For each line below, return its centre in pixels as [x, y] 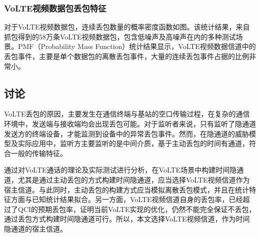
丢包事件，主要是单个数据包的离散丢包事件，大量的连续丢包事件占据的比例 [126, 56]
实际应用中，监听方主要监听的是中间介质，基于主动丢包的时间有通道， [133, 143]
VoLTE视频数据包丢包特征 [55, 8]
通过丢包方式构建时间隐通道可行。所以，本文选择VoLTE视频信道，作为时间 [127, 219]
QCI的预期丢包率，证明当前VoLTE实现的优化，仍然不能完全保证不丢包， [137, 209]
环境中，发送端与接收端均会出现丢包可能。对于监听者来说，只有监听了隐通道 [130, 123]
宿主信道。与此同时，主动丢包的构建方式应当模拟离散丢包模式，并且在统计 [126, 189]
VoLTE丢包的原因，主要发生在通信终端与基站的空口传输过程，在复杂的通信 [127, 114]
